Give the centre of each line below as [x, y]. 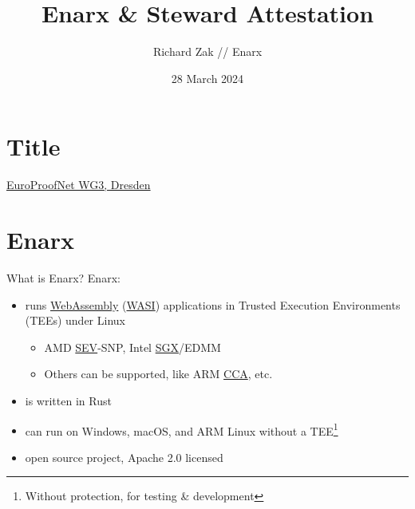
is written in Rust [68, 400]
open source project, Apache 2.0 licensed [124, 457]
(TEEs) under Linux [75, 320]
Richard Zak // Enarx [207, 51]
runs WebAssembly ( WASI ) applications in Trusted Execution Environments [213, 304]
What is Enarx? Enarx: [63, 277]
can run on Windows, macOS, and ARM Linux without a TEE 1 [182, 429]
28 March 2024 [207, 78]
